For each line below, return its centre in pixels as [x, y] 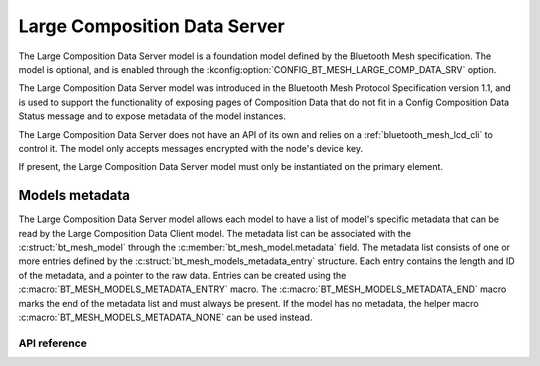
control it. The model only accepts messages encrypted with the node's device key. [191, 148]
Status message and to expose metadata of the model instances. [152, 116]
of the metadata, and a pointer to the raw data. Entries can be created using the [182, 275]
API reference [52, 343]
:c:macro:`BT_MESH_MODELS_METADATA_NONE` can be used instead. [165, 317]
